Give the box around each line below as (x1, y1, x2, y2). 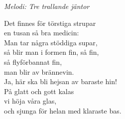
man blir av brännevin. (4, 66, 74, 77)
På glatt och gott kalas (4, 86, 74, 96)
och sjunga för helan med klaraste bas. (4, 105, 122, 116)
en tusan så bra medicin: (4, 27, 79, 38)
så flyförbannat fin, (4, 56, 62, 67)
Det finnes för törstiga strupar (4, 17, 96, 28)
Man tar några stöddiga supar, (4, 37, 98, 47)
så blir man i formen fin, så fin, (4, 47, 99, 57)
